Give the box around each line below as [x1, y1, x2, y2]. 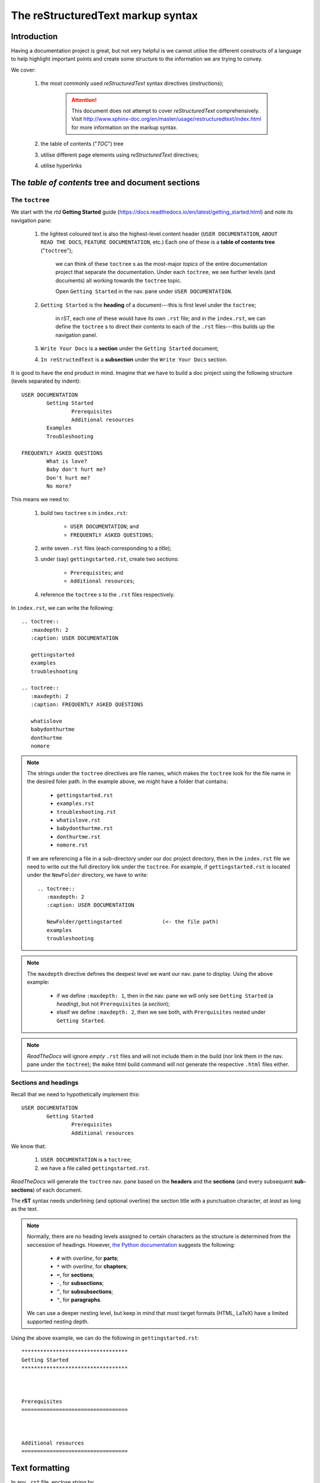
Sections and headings [11, 1078, 79, 1087]
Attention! [71, 96, 97, 103]
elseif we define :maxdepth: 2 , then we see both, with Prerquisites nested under [56, 1008, 266, 1016]
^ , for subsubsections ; [56, 1288, 114, 1295]
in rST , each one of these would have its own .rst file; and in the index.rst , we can [55, 315, 266, 322]
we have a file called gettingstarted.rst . [40, 1164, 151, 1172]
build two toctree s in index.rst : [40, 509, 128, 516]
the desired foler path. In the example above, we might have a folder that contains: [27, 778, 228, 785]
